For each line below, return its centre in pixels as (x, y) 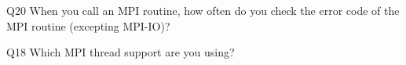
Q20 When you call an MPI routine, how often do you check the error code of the (203, 10)
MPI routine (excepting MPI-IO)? (88, 25)
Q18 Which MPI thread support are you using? (121, 52)
